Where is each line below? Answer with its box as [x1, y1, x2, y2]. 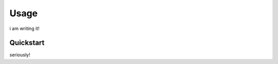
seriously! [9, 52, 30, 58]
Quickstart [9, 39, 45, 47]
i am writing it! [9, 25, 40, 31]
